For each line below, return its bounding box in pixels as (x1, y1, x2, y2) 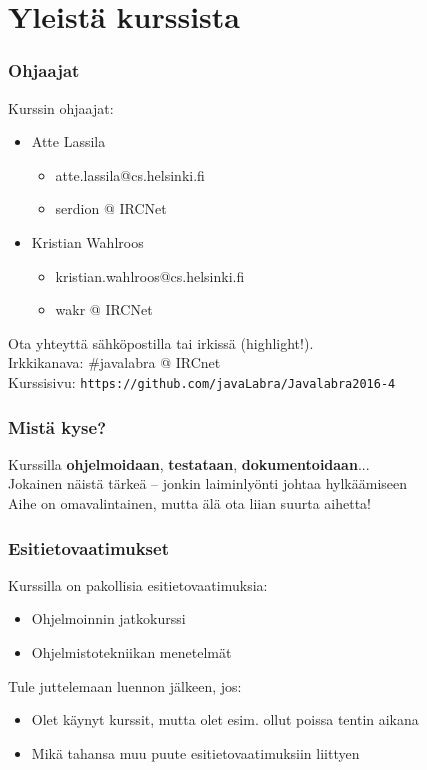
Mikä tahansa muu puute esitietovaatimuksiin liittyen (31, 742, 360, 763)
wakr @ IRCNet (55, 299, 153, 320)
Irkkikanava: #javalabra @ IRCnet (8, 352, 221, 373)
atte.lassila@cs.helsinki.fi (55, 164, 205, 185)
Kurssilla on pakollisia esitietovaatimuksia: (8, 574, 268, 595)
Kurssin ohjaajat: (8, 97, 114, 118)
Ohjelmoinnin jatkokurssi (31, 608, 186, 629)
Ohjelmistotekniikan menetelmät (31, 642, 232, 662)
